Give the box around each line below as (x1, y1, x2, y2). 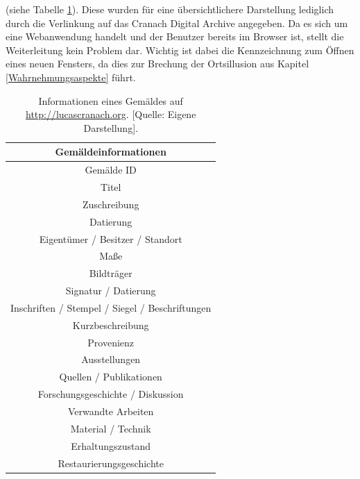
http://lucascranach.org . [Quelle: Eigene (25, 107, 196, 121)
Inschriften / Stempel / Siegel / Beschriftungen (10, 300, 212, 314)
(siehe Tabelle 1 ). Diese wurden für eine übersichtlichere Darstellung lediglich (6, 2, 334, 16)
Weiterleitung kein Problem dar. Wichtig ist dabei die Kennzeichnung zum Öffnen (6, 42, 354, 57)
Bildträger (89, 266, 132, 280)
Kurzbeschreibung (72, 317, 149, 332)
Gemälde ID (85, 162, 137, 177)
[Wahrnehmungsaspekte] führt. (6, 69, 136, 84)
